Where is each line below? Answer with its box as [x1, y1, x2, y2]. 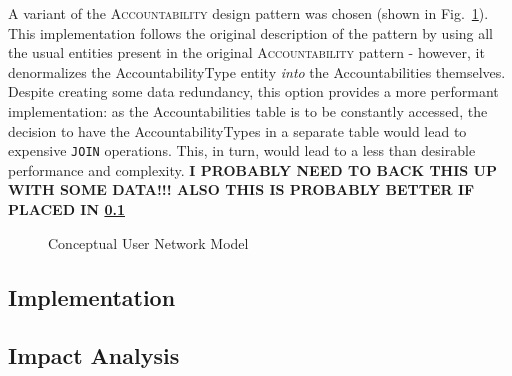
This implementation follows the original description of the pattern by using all [8, 22, 494, 43]
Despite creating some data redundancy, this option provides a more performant [8, 81, 499, 102]
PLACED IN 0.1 [8, 199, 125, 219]
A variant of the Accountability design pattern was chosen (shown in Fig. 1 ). [8, 3, 489, 23]
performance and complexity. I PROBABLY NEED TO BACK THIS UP [8, 159, 497, 180]
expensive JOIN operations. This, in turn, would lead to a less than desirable [8, 140, 476, 161]
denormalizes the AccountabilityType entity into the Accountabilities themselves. [8, 61, 506, 82]
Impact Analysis [8, 340, 180, 371]
